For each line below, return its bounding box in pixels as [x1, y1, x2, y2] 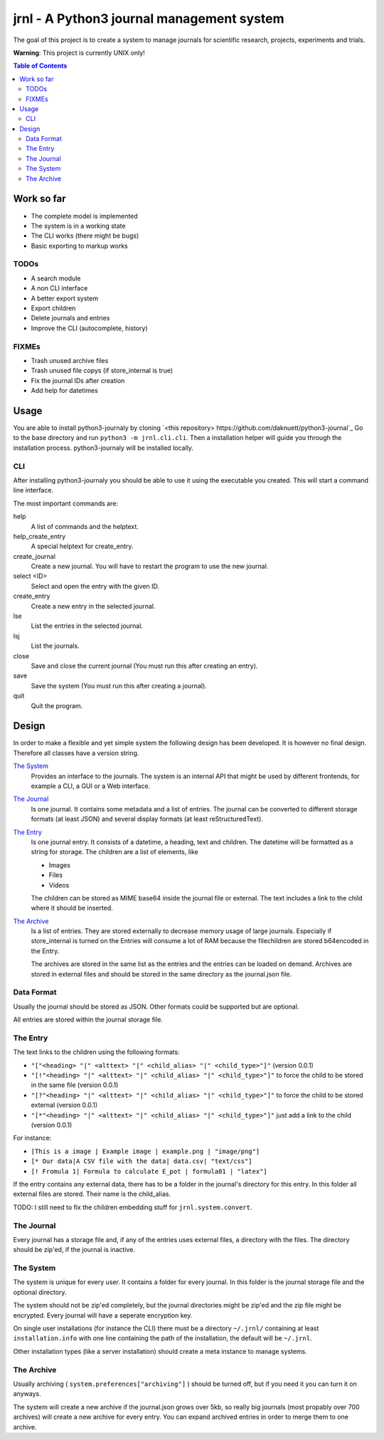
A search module [31, 274, 81, 283]
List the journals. [31, 641, 80, 651]
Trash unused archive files [31, 356, 109, 364]
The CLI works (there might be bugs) [31, 231, 139, 240]
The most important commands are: [13, 499, 119, 508]
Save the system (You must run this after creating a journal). [31, 681, 208, 690]
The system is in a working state [31, 221, 126, 230]
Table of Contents [13, 61, 68, 70]
